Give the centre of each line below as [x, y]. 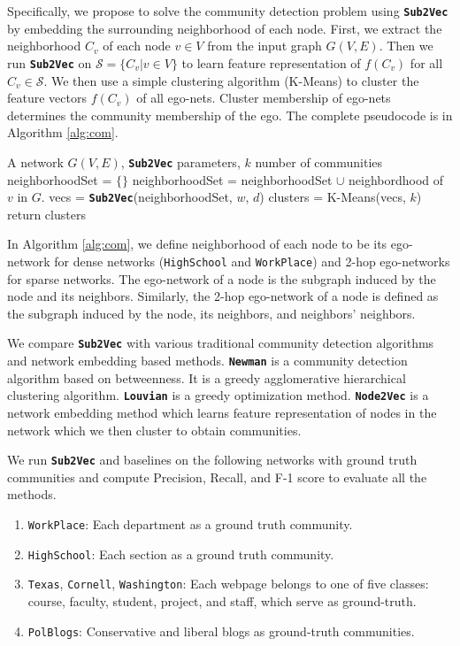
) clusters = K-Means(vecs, [333, 197]
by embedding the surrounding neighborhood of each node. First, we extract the [225, 28]
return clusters [46, 214]
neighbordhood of [396, 179]
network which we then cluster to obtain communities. [154, 430]
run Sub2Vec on [50, 62]
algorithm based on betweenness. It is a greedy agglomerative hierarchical [207, 377]
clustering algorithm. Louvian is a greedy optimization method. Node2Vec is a [218, 395]
